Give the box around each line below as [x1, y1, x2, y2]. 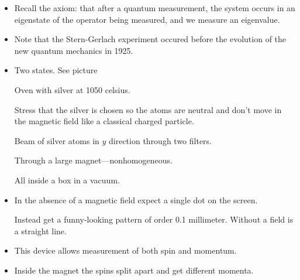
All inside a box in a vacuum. [14, 173, 120, 186]
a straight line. [14, 224, 67, 237]
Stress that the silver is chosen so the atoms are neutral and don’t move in [14, 103, 282, 115]
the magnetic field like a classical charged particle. [14, 115, 194, 127]
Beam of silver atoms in [14, 134, 99, 146]
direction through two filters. [109, 134, 212, 146]
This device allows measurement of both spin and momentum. [14, 244, 237, 257]
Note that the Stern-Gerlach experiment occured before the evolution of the [14, 33, 287, 45]
